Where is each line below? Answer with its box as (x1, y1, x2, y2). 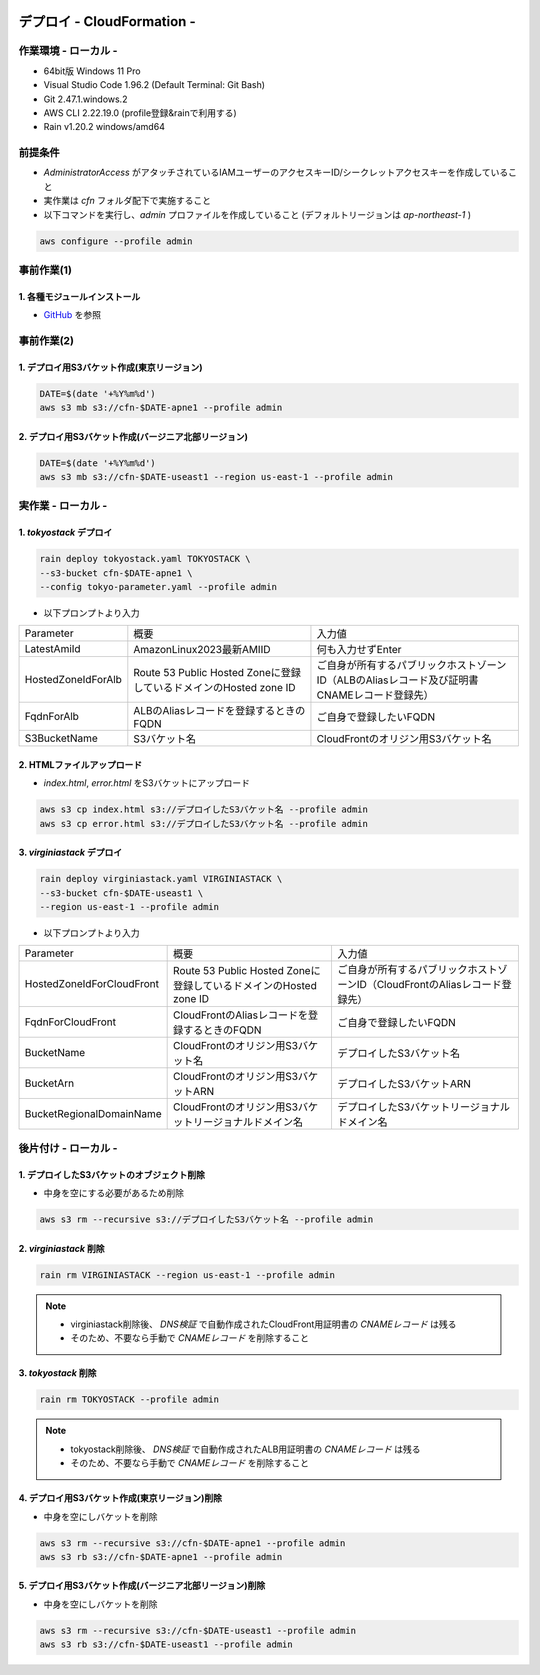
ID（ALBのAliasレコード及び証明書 (316, 673, 479, 687)
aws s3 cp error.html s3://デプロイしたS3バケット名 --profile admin (39, 818, 369, 829)
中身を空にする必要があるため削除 (43, 1187, 185, 1199)
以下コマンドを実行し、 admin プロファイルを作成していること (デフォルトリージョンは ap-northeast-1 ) (43, 208, 472, 220)
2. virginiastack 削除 (18, 1242, 105, 1254)
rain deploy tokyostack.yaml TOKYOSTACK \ (39, 553, 251, 565)
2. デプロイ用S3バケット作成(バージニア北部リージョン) (18, 430, 249, 442)
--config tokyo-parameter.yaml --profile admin (39, 581, 277, 592)
